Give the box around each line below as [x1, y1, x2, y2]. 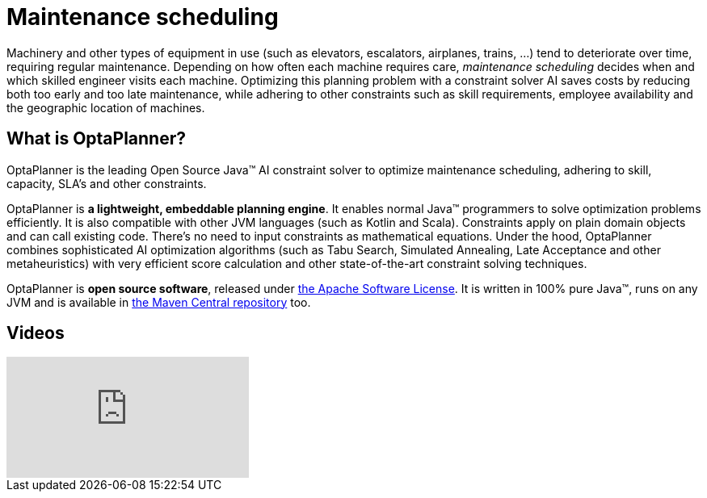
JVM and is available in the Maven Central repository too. [6, 295, 311, 309]
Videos [6, 323, 65, 344]
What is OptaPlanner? [6, 128, 186, 149]
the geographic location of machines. [6, 100, 205, 115]
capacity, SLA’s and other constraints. [6, 176, 207, 190]
